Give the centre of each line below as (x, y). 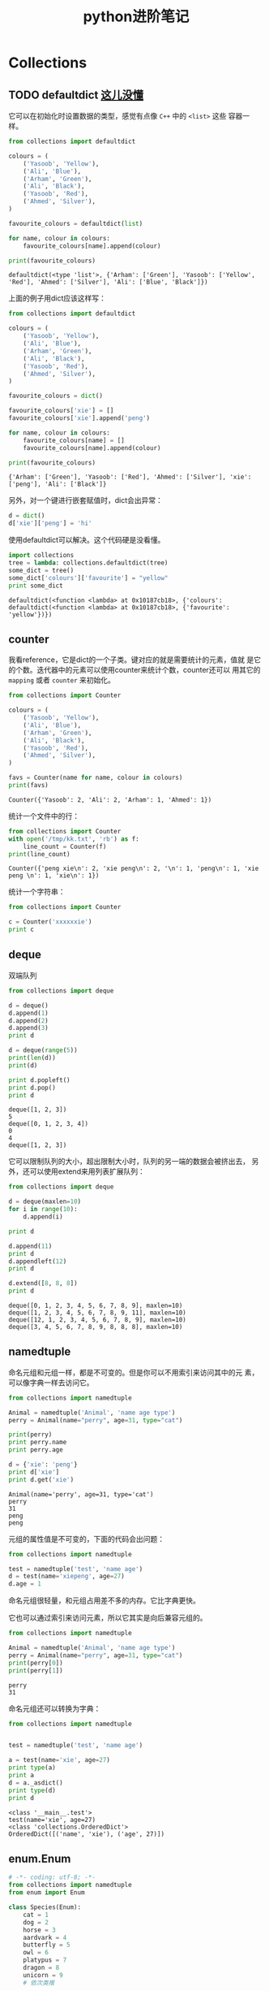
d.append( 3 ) (28, 1028)
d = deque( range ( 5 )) (43, 1050)
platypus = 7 (45, 1960)
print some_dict (36, 586)
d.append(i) (43, 1217)
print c (21, 930)
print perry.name (38, 1443)
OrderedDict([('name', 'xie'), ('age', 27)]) (86, 1834)
